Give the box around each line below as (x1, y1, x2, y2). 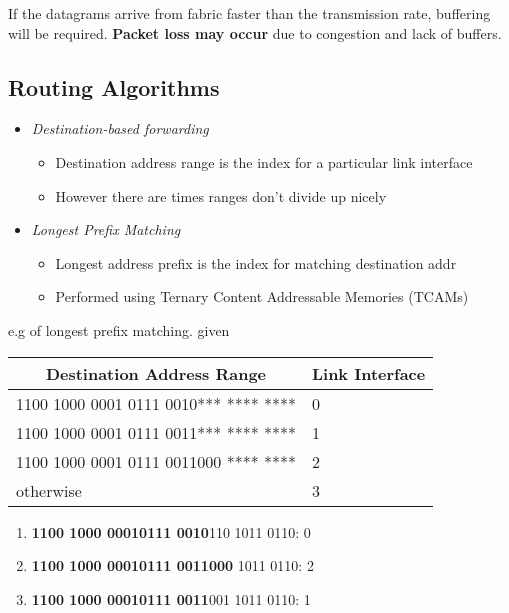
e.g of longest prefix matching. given (8, 319, 230, 340)
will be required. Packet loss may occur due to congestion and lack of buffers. (8, 22, 502, 43)
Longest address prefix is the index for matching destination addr (55, 252, 457, 273)
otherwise (16, 478, 82, 502)
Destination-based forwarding (31, 118, 209, 139)
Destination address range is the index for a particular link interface (55, 151, 473, 172)
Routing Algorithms (8, 71, 220, 102)
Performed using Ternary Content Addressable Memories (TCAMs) (55, 286, 469, 307)
